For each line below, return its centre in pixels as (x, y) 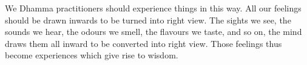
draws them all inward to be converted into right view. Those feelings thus (143, 43)
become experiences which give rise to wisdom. (92, 55)
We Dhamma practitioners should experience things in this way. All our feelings (153, 8)
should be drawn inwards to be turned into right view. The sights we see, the (148, 20)
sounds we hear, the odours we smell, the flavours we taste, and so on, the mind (153, 32)
